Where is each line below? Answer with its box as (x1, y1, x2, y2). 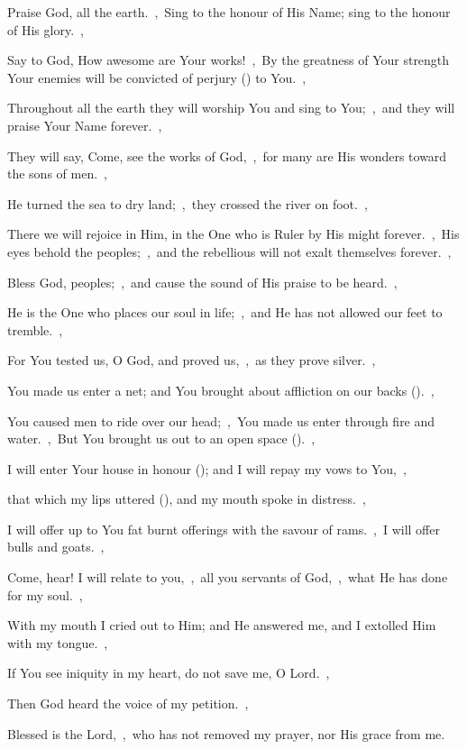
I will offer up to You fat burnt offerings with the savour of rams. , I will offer (7, 519, 440, 538)
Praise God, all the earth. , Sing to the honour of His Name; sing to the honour (7, 3, 451, 21)
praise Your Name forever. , (7, 115, 162, 134)
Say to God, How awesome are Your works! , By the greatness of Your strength (7, 50, 450, 69)
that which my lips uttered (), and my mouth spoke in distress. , (7, 489, 366, 508)
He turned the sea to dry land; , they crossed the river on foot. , (7, 194, 368, 213)
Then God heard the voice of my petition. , (7, 694, 249, 713)
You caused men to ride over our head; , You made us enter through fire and (7, 411, 435, 430)
